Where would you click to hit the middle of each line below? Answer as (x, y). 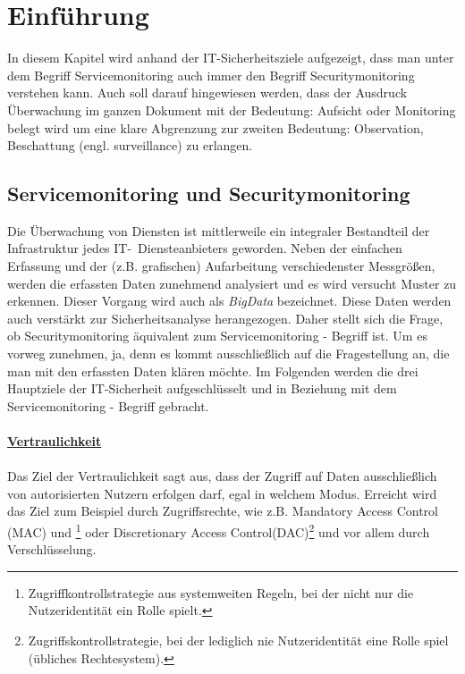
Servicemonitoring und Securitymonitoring (209, 194)
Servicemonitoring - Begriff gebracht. (108, 405)
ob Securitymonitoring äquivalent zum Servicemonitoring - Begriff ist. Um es (217, 336)
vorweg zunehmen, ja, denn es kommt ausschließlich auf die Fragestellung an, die (228, 354)
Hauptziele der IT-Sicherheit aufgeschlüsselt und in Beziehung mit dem (202, 388)
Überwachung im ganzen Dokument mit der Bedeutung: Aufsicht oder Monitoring (232, 110)
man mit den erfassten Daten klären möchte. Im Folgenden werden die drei (213, 371)
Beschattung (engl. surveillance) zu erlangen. (130, 145)
